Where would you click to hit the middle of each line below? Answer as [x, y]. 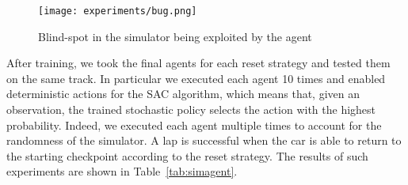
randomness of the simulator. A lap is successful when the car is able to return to [204, 140]
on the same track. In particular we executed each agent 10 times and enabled [196, 78]
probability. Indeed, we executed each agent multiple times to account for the [194, 125]
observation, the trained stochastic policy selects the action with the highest [191, 109]
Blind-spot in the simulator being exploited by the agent [175, 36]
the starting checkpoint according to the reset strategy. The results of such [187, 155]
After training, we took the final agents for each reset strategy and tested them [198, 63]
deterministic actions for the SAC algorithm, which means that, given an [183, 94]
